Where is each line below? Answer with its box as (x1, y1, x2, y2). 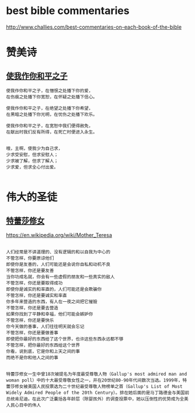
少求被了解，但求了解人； (6, 158, 58, 164)
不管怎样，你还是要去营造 (6, 305, 58, 311)
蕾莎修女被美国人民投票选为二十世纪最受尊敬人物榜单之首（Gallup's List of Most (6, 383, 183, 390)
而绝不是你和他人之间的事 (6, 355, 58, 360)
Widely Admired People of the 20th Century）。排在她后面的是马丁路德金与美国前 (6, 390, 190, 395)
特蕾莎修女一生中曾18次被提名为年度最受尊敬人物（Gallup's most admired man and (6, 371, 187, 377)
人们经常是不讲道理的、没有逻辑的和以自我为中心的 (6, 249, 111, 255)
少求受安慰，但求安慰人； (6, 152, 58, 157)
